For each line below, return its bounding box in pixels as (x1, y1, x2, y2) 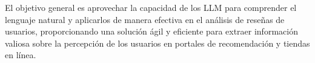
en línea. (5, 48, 36, 61)
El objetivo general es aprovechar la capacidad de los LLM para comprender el (5, 1, 297, 13)
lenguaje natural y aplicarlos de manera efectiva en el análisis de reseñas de (5, 13, 285, 25)
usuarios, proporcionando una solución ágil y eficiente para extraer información (5, 25, 298, 38)
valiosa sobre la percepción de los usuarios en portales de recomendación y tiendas (5, 36, 310, 49)
